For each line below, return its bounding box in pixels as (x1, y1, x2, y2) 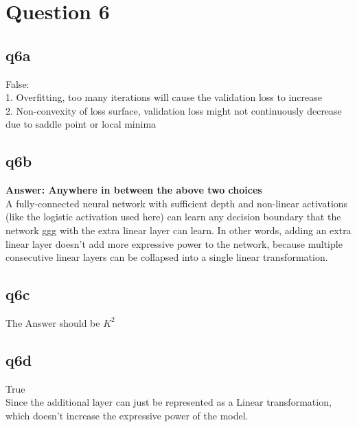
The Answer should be (5, 315, 100, 330)
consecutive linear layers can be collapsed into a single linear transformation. (5, 250, 328, 264)
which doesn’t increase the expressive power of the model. (5, 408, 249, 422)
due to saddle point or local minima (5, 117, 157, 131)
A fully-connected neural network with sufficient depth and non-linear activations (5, 196, 348, 210)
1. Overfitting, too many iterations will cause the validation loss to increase (5, 90, 322, 104)
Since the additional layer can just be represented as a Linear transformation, (5, 395, 332, 409)
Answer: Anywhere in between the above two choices (5, 183, 262, 197)
